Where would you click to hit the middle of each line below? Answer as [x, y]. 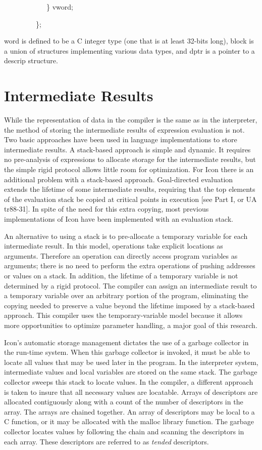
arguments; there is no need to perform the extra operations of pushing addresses [130, 265]
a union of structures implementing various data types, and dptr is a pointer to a [129, 50]
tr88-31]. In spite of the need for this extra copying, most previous [107, 209]
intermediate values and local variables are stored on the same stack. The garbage [131, 372]
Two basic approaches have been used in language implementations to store [121, 139]
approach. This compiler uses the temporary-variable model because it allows [123, 315]
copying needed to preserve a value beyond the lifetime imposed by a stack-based [129, 305]
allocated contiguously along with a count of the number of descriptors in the [124, 402]
